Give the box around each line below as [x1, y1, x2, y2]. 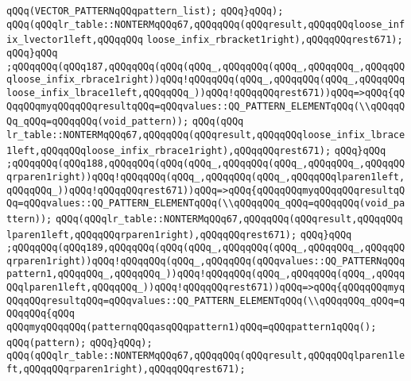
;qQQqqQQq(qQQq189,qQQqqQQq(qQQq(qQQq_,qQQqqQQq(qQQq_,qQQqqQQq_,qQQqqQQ [6, 242, 405, 254]
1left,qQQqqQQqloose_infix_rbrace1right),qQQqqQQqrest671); [6, 144, 332, 156]
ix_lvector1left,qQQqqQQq [6, 34, 143, 46]
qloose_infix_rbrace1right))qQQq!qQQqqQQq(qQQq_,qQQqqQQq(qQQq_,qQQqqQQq [6, 74, 405, 86]
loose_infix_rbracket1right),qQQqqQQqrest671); [146, 34, 403, 46]
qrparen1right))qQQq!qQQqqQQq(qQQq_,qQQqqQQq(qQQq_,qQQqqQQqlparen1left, [6, 171, 405, 183]
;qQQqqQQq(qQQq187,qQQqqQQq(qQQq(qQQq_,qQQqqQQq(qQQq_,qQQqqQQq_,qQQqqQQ [6, 60, 405, 72]
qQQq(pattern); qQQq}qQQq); [6, 337, 153, 348]
